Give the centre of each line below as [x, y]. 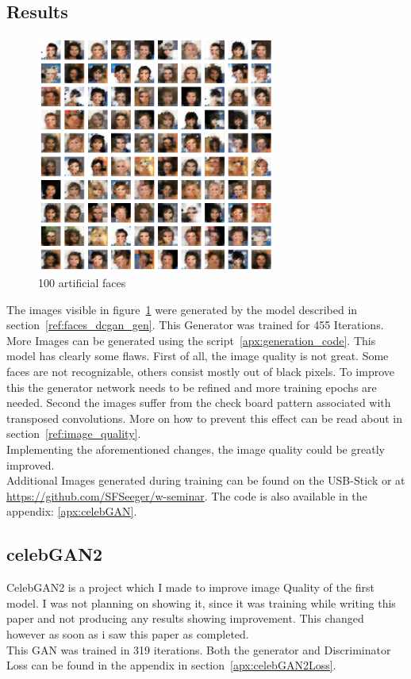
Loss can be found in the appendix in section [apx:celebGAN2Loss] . [171, 665]
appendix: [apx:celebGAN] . [72, 511]
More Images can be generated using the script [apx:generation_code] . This [191, 340]
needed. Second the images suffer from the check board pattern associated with [199, 403]
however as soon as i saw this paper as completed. [128, 633]
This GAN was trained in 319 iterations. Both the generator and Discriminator [199, 649]
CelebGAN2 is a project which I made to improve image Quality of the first [190, 587]
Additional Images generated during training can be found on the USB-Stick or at [206, 480]
